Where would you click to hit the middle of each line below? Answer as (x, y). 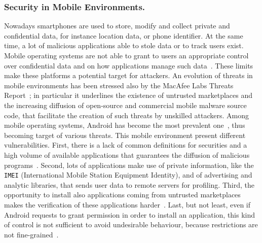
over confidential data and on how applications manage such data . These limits (129, 65)
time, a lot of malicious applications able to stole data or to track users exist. (124, 45)
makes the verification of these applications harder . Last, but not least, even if (127, 204)
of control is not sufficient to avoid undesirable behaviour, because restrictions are (131, 224)
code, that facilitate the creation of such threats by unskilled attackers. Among (127, 115)
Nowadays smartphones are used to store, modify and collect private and (117, 26)
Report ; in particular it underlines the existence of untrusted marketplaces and (128, 95)
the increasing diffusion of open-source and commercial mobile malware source (125, 105)
